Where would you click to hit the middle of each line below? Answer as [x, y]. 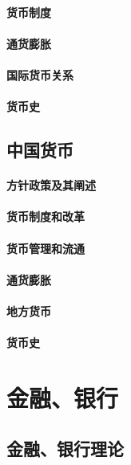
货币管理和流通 [46, 248]
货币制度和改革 [46, 216]
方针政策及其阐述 [51, 185]
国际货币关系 [40, 74]
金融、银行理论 [65, 449]
